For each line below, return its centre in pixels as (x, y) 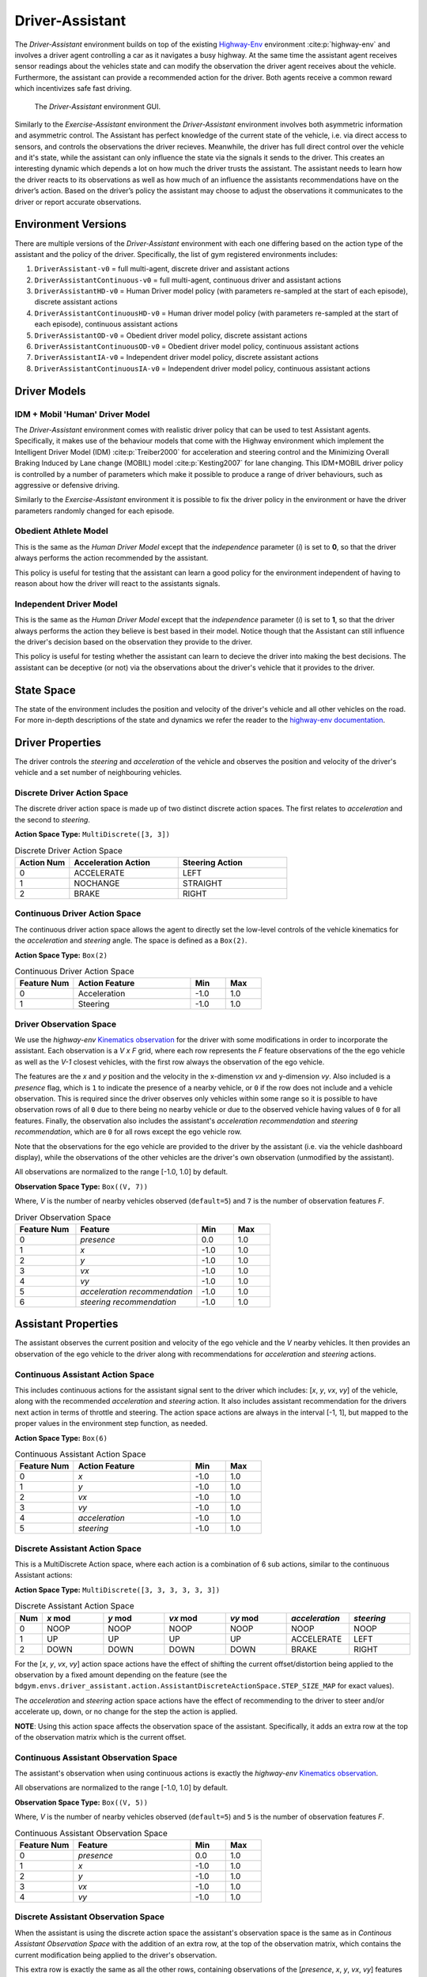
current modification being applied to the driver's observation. (116, 1955)
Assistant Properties (66, 1324)
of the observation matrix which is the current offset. (100, 1737)
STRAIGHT (202, 883)
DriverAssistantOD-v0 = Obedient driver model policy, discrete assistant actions (171, 335)
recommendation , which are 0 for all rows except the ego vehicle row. (128, 1132)
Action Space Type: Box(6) (61, 1438)
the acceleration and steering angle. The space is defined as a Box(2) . (131, 940)
